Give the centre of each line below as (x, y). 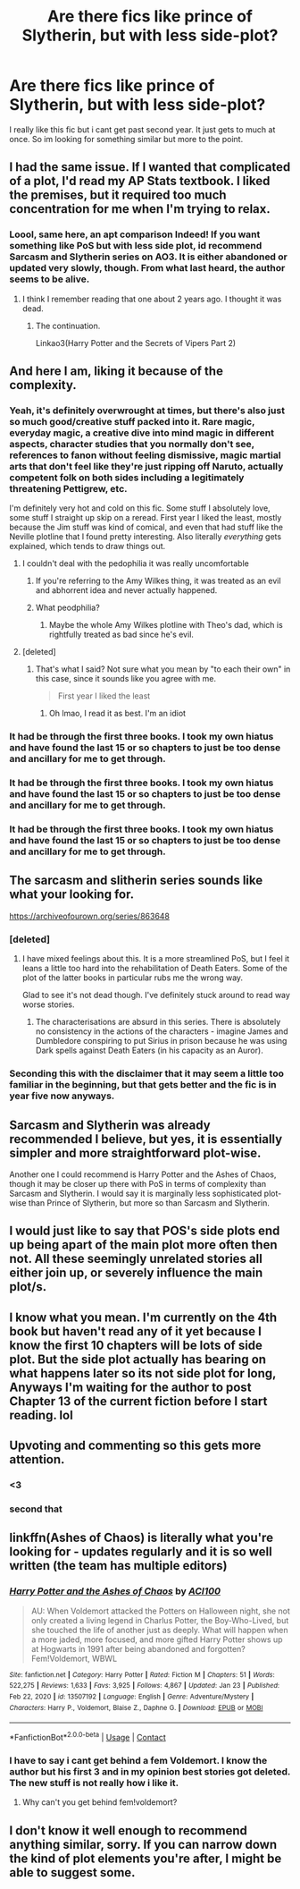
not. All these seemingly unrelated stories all (136, 1259)
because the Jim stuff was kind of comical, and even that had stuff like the (146, 527)
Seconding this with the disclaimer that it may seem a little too (146, 1073)
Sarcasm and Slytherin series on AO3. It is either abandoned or (149, 257)
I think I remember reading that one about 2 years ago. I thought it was (152, 299)
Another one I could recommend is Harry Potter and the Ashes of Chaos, (143, 1174)
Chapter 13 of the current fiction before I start (138, 1401)
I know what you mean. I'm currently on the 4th (143, 1317)
